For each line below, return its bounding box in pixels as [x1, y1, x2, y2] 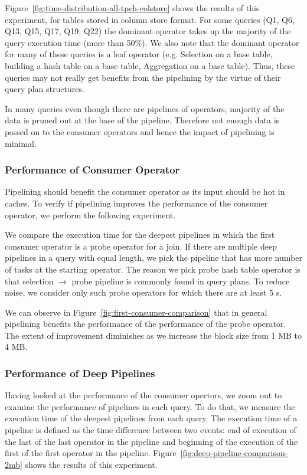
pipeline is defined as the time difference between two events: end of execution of [5, 424, 296, 436]
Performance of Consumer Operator [5, 162, 180, 177]
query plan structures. [5, 83, 84, 95]
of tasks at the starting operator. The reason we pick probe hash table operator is [5, 263, 301, 275]
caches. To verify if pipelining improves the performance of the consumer [5, 196, 268, 209]
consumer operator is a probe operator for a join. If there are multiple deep [5, 240, 277, 252]
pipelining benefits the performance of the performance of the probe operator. [5, 317, 286, 330]
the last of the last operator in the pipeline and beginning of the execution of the [5, 435, 298, 447]
